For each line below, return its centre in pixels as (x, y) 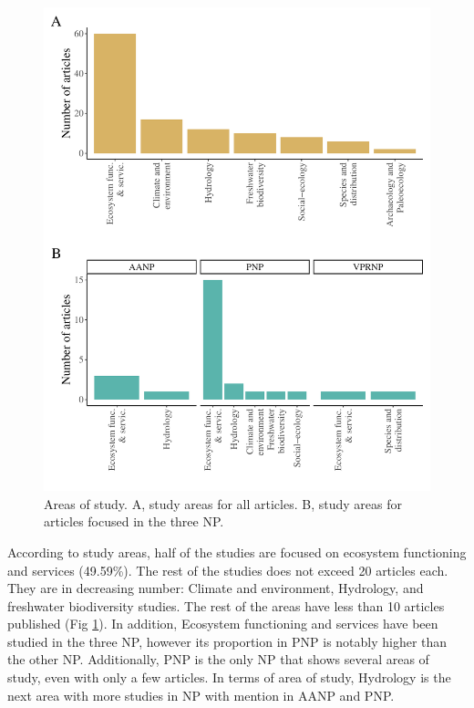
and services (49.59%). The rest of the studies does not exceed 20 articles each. (228, 570)
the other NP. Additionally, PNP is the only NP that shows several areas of (218, 659)
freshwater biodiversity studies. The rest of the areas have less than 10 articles (226, 605)
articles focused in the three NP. (134, 521)
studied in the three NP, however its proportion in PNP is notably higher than (227, 641)
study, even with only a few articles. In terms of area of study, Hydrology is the (229, 677)
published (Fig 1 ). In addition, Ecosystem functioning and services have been (223, 624)
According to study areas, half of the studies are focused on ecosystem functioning (237, 552)
